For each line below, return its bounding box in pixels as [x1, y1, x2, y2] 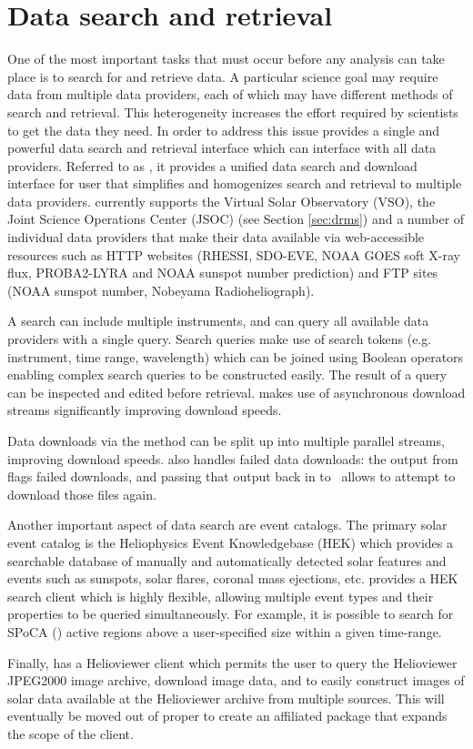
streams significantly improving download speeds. [7, 400, 282, 420]
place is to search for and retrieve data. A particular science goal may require [7, 66, 438, 86]
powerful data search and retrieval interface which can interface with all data [7, 138, 437, 157]
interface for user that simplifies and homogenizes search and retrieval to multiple [7, 174, 462, 193]
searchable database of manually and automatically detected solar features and [7, 551, 447, 570]
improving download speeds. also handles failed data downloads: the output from [7, 449, 458, 468]
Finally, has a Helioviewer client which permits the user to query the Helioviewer [7, 653, 458, 672]
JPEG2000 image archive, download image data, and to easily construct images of [7, 671, 465, 690]
